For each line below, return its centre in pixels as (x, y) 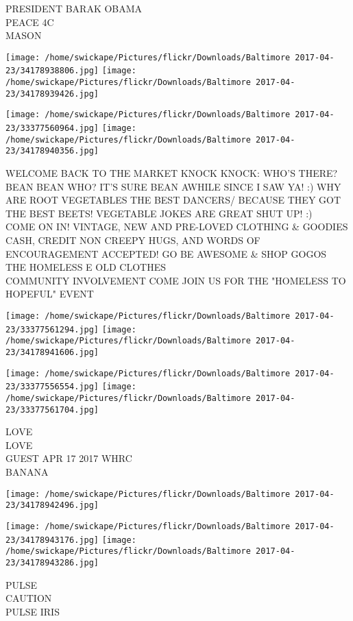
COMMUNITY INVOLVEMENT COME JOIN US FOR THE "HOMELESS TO (176, 280)
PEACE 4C (30, 22)
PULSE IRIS (33, 611)
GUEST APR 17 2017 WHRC (69, 458)
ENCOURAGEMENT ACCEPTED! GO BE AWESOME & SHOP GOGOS (166, 253)
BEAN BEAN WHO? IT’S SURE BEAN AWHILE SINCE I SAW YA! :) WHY (173, 186)
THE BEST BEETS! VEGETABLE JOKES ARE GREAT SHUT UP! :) (159, 213)
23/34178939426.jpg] (52, 94)
